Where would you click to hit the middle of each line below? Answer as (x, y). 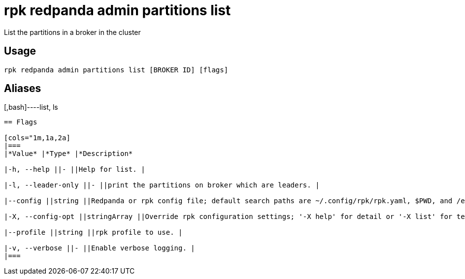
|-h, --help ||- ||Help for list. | (75, 170)
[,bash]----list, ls (31, 107)
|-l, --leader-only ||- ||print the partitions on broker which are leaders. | (162, 185)
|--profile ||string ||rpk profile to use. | (93, 232)
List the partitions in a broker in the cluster (72, 32)
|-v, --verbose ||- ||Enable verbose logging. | (100, 248)
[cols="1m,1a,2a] (37, 138)
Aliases (23, 89)
